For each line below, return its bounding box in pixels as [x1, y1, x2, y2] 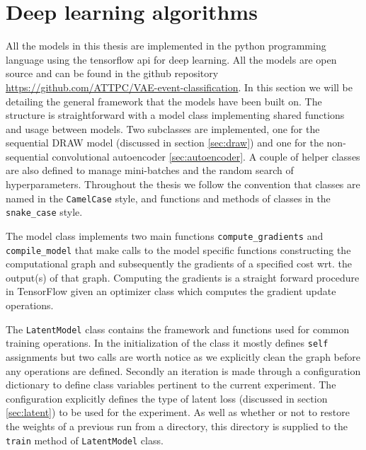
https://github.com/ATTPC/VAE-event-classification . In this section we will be [6, 79, 353, 94]
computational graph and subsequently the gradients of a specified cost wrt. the [6, 256, 352, 271]
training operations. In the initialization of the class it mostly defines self [6, 335, 328, 350]
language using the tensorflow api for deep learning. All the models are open [6, 52, 337, 67]
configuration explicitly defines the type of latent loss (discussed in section [6, 391, 328, 405]
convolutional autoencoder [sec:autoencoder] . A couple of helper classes [52, 149, 360, 163]
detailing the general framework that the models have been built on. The [6, 93, 322, 108]
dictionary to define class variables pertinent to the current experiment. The [6, 377, 336, 392]
